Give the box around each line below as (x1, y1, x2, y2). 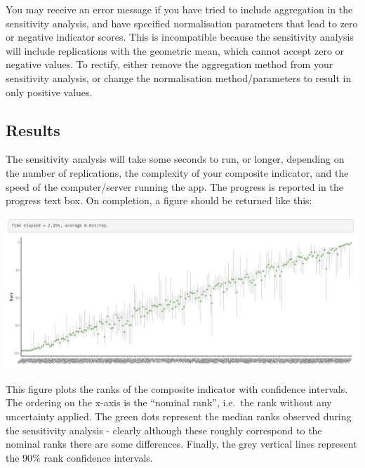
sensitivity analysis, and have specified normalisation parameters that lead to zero (6, 15, 358, 30)
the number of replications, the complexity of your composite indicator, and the (6, 165, 349, 180)
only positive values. (6, 84, 93, 99)
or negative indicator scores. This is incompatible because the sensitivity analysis (6, 29, 354, 44)
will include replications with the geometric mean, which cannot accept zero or (6, 43, 345, 58)
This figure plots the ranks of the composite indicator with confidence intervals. (6, 381, 348, 396)
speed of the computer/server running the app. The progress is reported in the (6, 179, 343, 194)
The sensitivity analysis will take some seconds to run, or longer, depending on (6, 152, 345, 166)
